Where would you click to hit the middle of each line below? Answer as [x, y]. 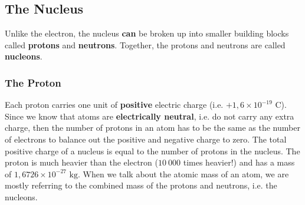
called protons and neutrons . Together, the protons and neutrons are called [145, 44]
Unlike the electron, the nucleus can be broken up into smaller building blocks [147, 33]
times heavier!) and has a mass [239, 162]
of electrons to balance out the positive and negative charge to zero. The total [146, 139]
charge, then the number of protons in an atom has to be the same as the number [152, 128]
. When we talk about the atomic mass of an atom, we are [183, 173]
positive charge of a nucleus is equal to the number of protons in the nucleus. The [152, 151]
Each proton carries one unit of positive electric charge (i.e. [114, 105]
